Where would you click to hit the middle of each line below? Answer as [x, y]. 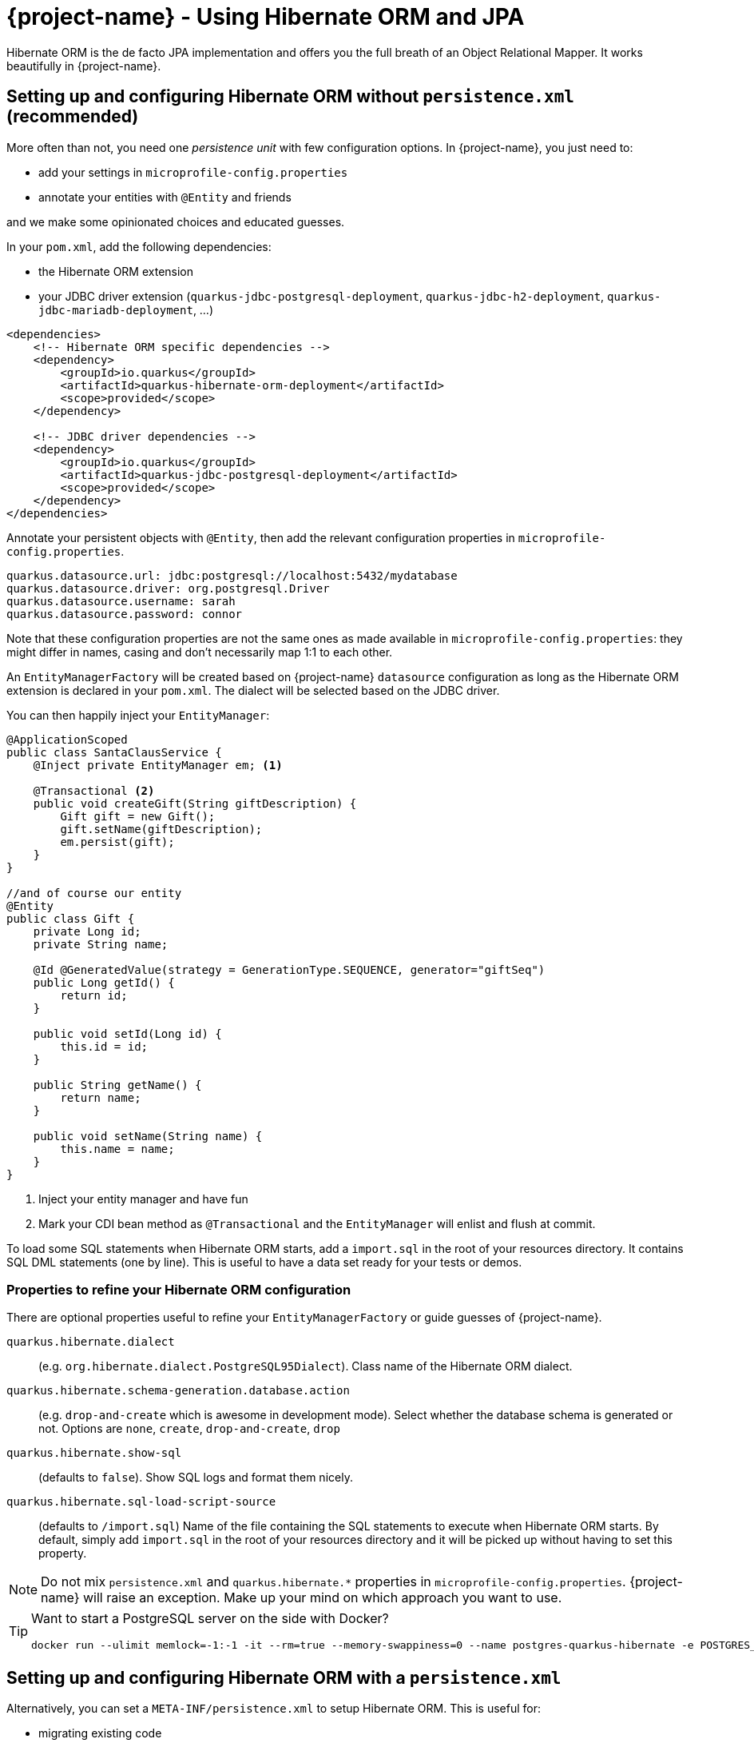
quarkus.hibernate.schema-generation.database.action [178, 1391]
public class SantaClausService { [114, 752]
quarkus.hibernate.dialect [91, 1342]
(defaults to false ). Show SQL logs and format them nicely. [196, 1478]
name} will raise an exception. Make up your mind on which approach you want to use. [302, 1598]
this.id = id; [104, 1046]
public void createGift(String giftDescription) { [195, 803]
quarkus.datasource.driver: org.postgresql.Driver [168, 588]
